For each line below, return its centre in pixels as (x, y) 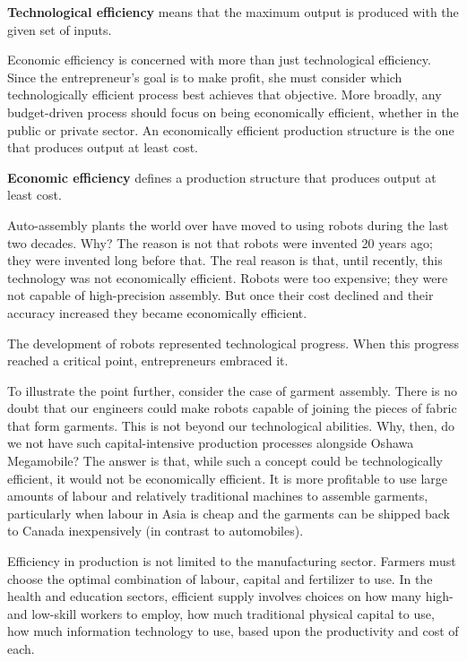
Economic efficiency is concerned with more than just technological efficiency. (219, 60)
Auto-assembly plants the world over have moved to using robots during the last (228, 224)
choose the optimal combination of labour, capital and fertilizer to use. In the (220, 578)
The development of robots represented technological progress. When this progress (233, 343)
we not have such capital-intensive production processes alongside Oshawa (211, 443)
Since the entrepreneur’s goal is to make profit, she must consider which (205, 77)
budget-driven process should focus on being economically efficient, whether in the (233, 112)
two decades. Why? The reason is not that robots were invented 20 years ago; (220, 242)
